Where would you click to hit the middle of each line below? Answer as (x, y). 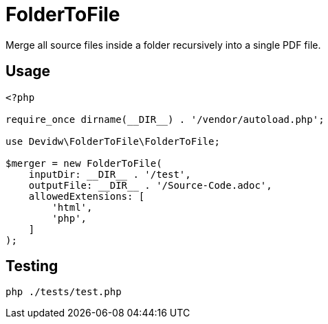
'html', (72, 207)
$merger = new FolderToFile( (84, 163)
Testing (32, 266)
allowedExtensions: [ (87, 196)
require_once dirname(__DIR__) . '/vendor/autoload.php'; (165, 119)
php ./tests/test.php (64, 292)
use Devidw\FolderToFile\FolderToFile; (113, 141)
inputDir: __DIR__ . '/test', (110, 174)
